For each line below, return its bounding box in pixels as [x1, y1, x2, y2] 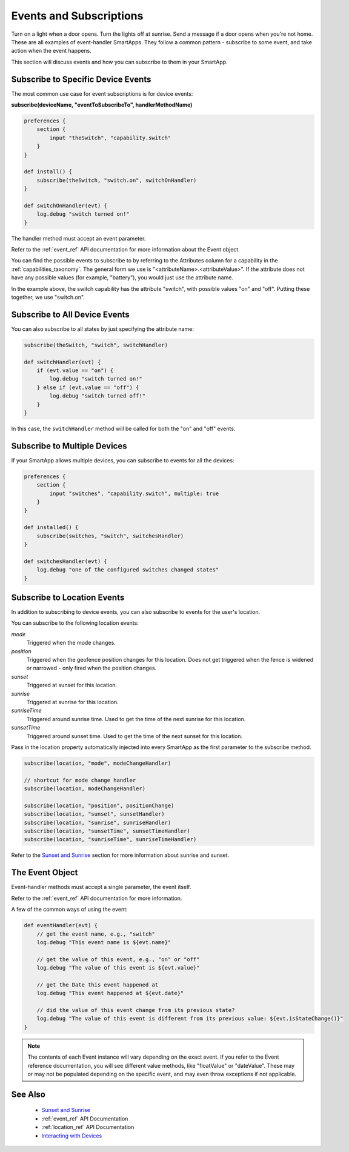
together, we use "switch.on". [11, 294, 85, 301]
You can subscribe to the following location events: [11, 619, 139, 627]
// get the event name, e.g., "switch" [36, 930, 156, 937]
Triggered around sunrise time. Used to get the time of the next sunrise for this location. [26, 715, 246, 722]
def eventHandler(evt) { [24, 922, 98, 929]
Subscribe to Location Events [11, 593, 125, 602]
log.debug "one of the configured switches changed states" [36, 567, 219, 573]
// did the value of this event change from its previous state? [36, 1007, 235, 1014]
